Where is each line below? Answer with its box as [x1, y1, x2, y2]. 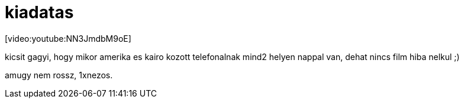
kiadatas [5, 2, 74, 22]
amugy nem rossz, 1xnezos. [5, 69, 113, 80]
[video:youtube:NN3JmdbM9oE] [5, 33, 131, 44]
